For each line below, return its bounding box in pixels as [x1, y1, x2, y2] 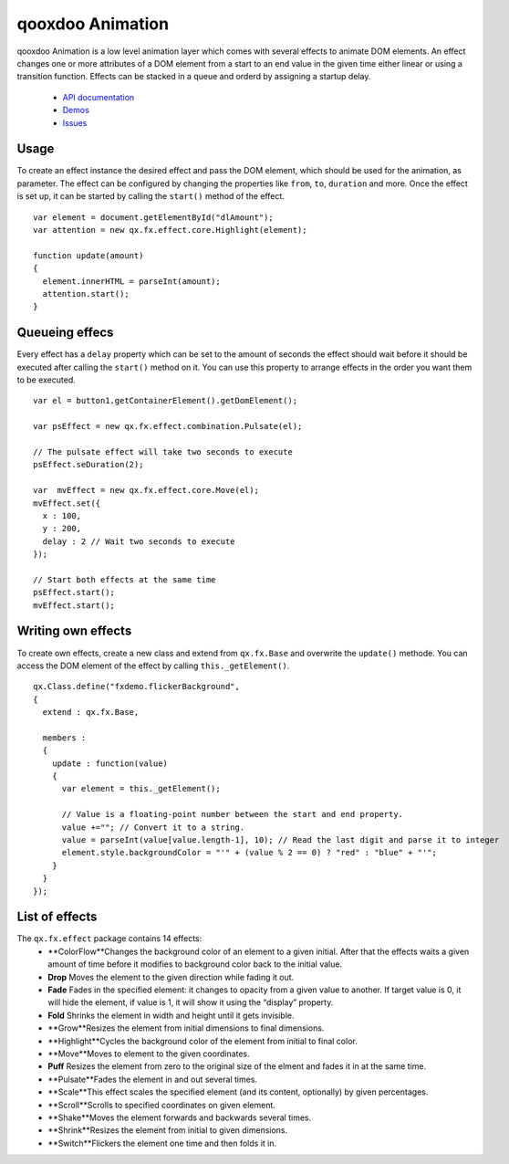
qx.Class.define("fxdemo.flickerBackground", [33, 681, 241, 692]
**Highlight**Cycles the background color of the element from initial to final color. [47, 1035, 358, 1046]
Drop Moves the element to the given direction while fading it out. [47, 971, 295, 982]
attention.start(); [42, 288, 130, 299]
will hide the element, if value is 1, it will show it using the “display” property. [47, 997, 334, 1008]
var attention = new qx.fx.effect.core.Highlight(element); [33, 225, 307, 235]
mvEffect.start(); [33, 600, 116, 611]
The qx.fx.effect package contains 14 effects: [16, 933, 203, 944]
